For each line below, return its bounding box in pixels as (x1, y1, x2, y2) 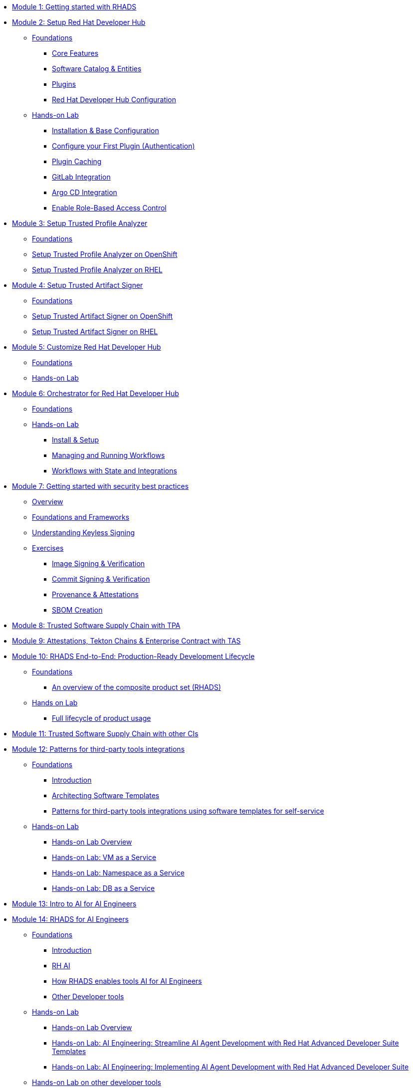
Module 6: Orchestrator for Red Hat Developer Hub (12, 389, 179, 398)
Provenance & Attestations (52, 590, 139, 599)
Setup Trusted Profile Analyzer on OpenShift (32, 250, 178, 258)
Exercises (32, 544, 64, 552)
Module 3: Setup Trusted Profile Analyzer (12, 219, 148, 227)
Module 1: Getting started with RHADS (12, 2, 137, 11)
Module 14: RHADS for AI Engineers (12, 915, 129, 923)
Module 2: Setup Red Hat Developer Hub (12, 18, 146, 26)
